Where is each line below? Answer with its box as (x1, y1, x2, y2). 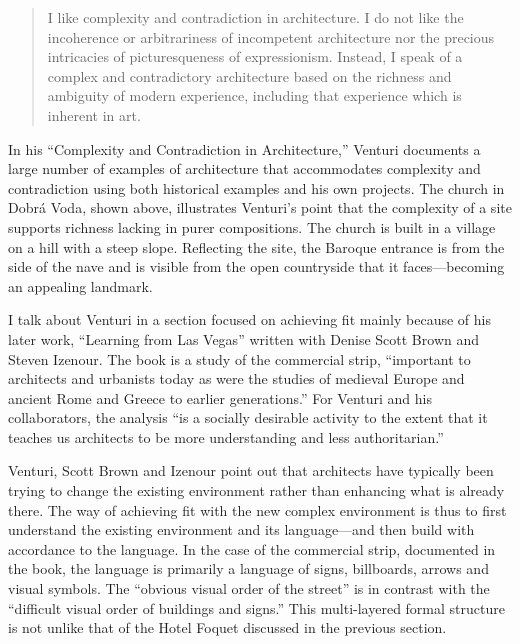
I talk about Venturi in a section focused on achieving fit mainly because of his (8, 309, 491, 330)
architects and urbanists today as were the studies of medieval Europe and (8, 368, 465, 389)
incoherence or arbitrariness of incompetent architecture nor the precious (47, 26, 495, 47)
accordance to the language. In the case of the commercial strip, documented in (8, 538, 496, 559)
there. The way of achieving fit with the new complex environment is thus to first (8, 499, 507, 520)
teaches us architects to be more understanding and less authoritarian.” (8, 426, 444, 447)
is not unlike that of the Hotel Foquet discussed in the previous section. (8, 617, 447, 638)
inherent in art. (47, 104, 141, 125)
